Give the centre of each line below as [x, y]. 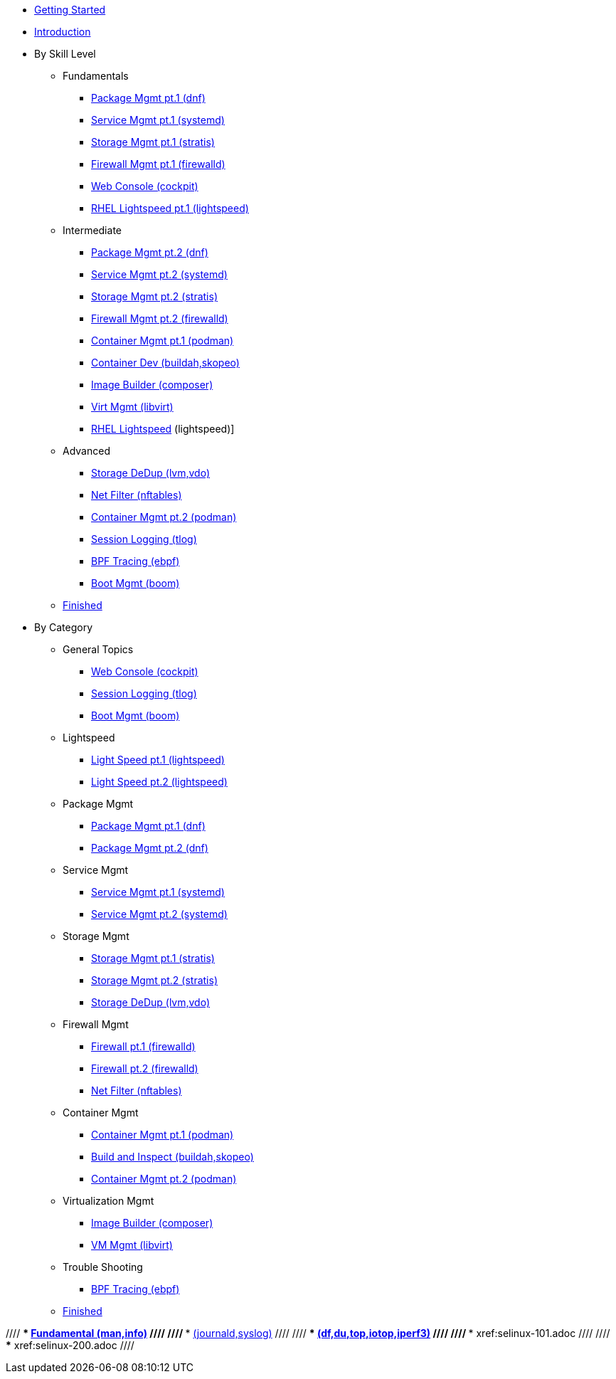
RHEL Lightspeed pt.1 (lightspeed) [170, 208]
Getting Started [70, 10]
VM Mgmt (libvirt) [132, 1245]
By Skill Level [65, 54]
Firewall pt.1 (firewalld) [143, 1046]
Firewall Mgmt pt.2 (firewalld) [160, 318]
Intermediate [92, 230]
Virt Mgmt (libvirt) [132, 407]
